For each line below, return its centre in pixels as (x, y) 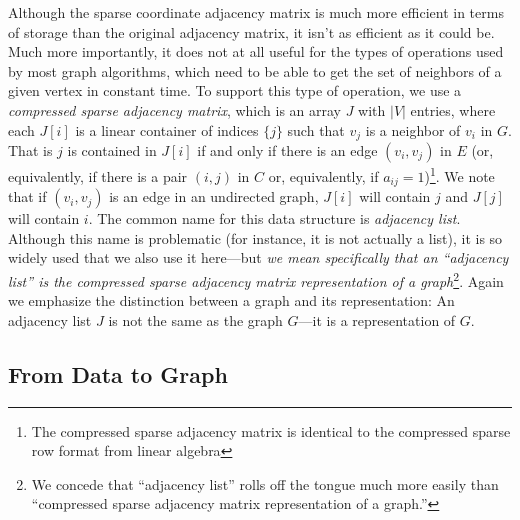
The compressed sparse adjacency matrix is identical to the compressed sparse (271, 430)
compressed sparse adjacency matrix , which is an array (174, 109)
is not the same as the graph (195, 319)
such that (316, 129)
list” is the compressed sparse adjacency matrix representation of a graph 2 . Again (256, 279)
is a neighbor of (413, 129)
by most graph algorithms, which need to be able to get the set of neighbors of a (255, 70)
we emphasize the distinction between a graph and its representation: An (231, 300)
